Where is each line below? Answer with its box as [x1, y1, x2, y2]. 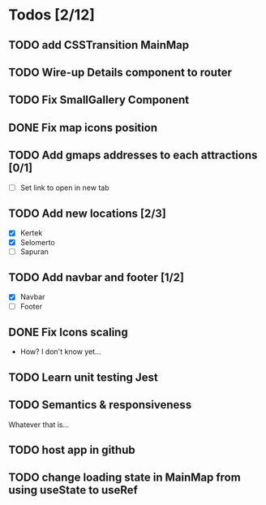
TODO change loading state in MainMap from [8, 471, 241, 485]
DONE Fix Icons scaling [8, 325, 128, 339]
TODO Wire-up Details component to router [8, 65, 233, 79]
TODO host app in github [8, 442, 135, 456]
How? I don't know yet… [19, 347, 101, 356]
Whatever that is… [8, 420, 70, 429]
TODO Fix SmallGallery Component [8, 93, 189, 107]
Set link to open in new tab [19, 183, 109, 192]
